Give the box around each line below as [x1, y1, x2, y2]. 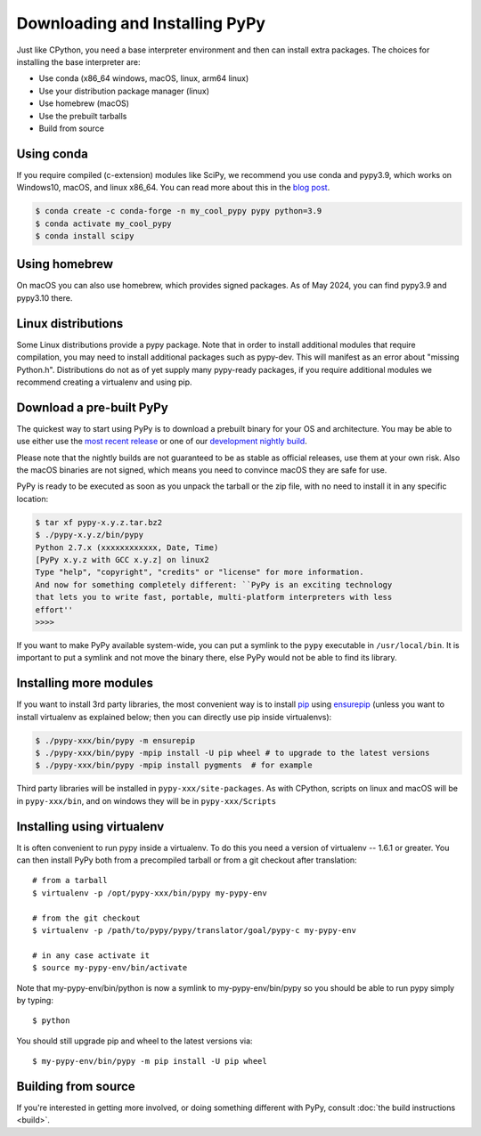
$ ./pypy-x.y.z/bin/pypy [35, 530, 144, 540]
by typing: [16, 994, 53, 1005]
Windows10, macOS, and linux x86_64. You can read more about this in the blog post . [16, 183, 330, 193]
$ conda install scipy [35, 231, 135, 240]
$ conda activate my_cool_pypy [35, 218, 173, 229]
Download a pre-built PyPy [16, 400, 168, 415]
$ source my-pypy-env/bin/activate [32, 962, 188, 973]
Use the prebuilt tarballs [38, 110, 127, 121]
